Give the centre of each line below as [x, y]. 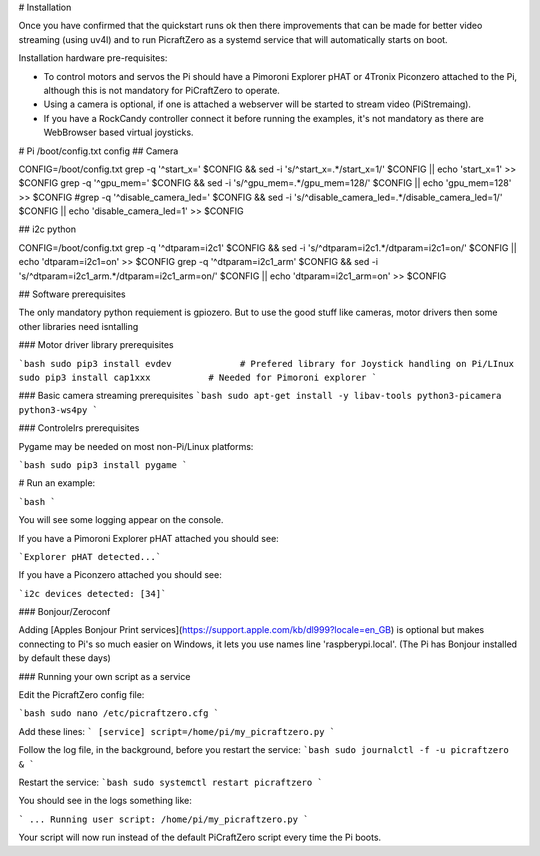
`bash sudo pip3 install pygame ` [103, 464]
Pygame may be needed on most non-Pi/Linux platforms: [136, 446]
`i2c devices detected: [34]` [92, 593]
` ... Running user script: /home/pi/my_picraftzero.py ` [163, 819]
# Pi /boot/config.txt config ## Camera [98, 151]
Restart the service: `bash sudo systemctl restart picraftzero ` [171, 782]
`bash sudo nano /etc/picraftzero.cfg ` [119, 713]
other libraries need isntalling [78, 326]
